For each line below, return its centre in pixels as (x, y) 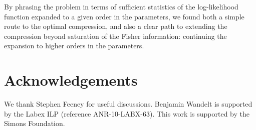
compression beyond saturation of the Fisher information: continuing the (115, 36)
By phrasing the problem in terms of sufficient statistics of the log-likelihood (121, 6)
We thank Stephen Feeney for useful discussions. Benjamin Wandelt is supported (128, 104)
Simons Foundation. (35, 123)
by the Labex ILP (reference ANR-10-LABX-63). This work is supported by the (127, 113)
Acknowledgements (71, 80)
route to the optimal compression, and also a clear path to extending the (116, 26)
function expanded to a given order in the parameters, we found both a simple (124, 16)
